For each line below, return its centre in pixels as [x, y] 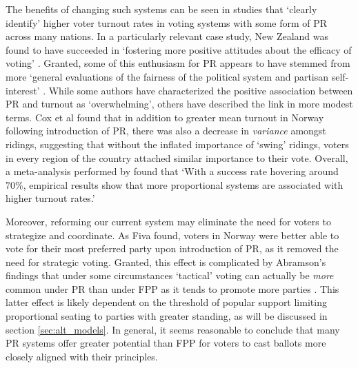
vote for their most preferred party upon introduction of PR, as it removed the [172, 248]
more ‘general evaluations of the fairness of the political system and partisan [167, 76]
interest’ [23, 90]
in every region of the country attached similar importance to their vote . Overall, [177, 157]
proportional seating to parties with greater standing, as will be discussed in [167, 316]
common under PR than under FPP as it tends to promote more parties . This [172, 288]
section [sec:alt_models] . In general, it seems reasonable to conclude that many [173, 329]
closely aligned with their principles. [82, 356]
